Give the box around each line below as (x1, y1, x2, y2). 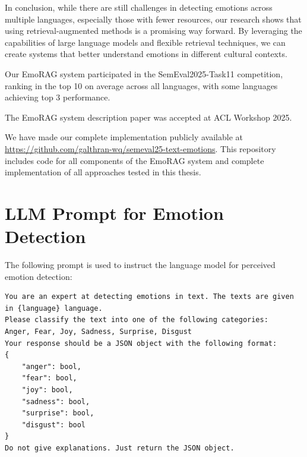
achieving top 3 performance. (5, 91, 110, 103)
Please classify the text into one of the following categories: (5, 316, 268, 324)
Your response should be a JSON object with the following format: (5, 339, 277, 348)
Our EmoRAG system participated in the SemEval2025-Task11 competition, (5, 67, 283, 80)
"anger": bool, (21, 362, 81, 371)
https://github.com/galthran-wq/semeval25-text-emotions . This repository (5, 142, 276, 155)
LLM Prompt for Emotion (5, 200, 224, 225)
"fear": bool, (21, 374, 77, 383)
